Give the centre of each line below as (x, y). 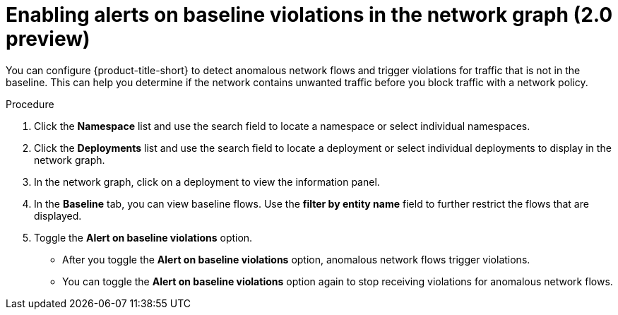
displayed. (58, 215)
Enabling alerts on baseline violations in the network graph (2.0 (309, 15)
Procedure (30, 104)
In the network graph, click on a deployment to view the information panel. (207, 182)
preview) (48, 39)
